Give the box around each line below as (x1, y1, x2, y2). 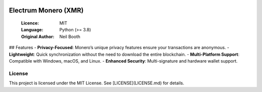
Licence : (21, 20, 39, 26)
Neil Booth (59, 34, 81, 39)
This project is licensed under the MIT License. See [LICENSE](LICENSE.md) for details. (9, 80, 184, 86)
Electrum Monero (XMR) (9, 6, 84, 14)
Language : (21, 27, 44, 33)
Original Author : (21, 34, 54, 39)
